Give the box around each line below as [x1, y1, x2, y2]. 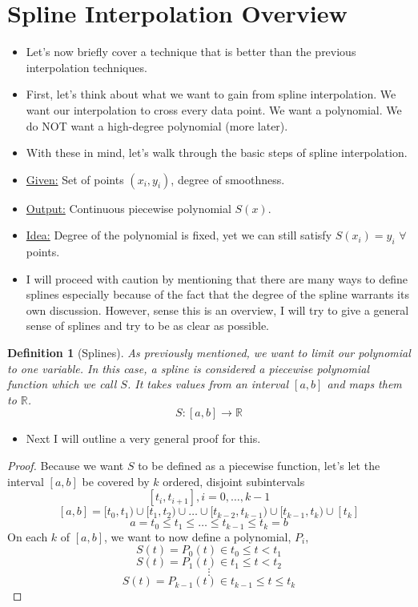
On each [7, 528, 48, 545]
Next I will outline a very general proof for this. [26, 430, 261, 447]
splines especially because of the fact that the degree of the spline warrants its [26, 286, 409, 303]
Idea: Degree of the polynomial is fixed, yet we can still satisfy [26, 227, 332, 243]
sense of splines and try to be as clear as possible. [26, 317, 270, 334]
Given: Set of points [26, 171, 124, 187]
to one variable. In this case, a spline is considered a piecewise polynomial [7, 360, 370, 376]
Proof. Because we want [7, 457, 124, 474]
